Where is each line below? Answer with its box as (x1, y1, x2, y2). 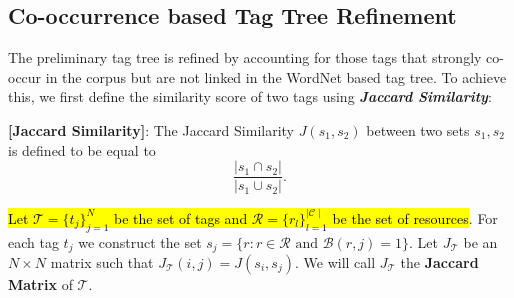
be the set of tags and (114, 207, 248, 228)
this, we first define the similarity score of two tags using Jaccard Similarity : (8, 86, 492, 107)
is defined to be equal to (8, 139, 156, 160)
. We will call (294, 251, 376, 272)
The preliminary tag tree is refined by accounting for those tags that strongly (8, 47, 482, 68)
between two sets (366, 119, 470, 140)
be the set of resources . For (332, 207, 498, 228)
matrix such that (50, 251, 154, 272)
